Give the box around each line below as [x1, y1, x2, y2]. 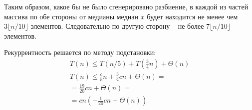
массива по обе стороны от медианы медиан [4, 11, 138, 21]
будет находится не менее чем [147, 11, 238, 21]
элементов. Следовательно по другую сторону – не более [30, 21, 204, 31]
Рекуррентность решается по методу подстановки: [4, 47, 156, 57]
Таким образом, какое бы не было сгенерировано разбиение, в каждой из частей [4, 1, 249, 11]
